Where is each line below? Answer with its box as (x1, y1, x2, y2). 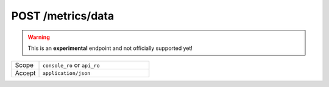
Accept (15, 69, 36, 77)
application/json (42, 70, 91, 76)
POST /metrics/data (11, 9, 115, 23)
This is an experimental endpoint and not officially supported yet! (27, 44, 193, 52)
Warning (27, 33, 50, 41)
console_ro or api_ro (42, 61, 100, 69)
